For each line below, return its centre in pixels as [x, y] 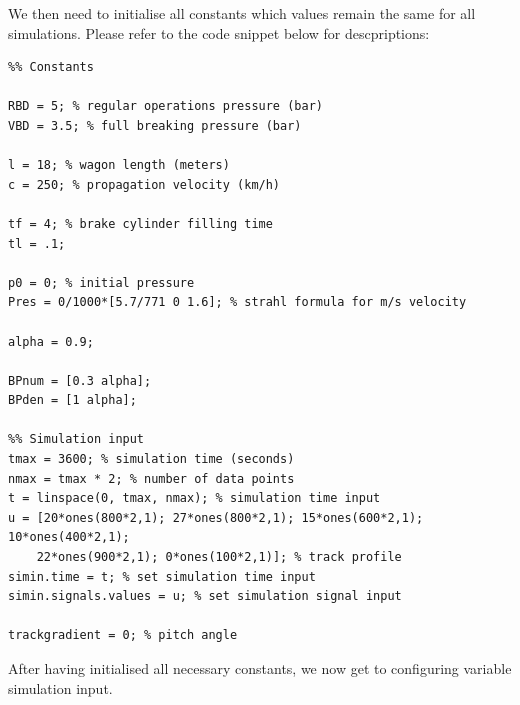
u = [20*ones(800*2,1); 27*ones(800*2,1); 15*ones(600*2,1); [216, 517]
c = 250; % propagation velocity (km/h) [144, 184]
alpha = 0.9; [51, 341]
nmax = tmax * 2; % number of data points [151, 478]
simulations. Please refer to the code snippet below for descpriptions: [219, 32]
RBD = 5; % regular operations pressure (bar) [165, 106]
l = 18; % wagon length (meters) [119, 165]
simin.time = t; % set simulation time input [162, 576]
